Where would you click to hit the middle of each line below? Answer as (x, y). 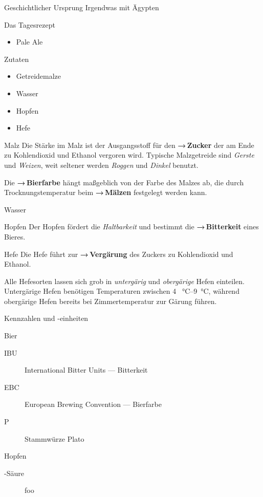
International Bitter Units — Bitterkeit (86, 370)
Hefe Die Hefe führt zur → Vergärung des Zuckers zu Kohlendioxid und (119, 254)
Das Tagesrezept (30, 24)
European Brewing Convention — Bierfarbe (93, 404)
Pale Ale (29, 42)
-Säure (14, 473)
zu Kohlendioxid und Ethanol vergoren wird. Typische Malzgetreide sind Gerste (129, 155)
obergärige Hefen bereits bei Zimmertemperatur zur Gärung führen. (111, 301)
